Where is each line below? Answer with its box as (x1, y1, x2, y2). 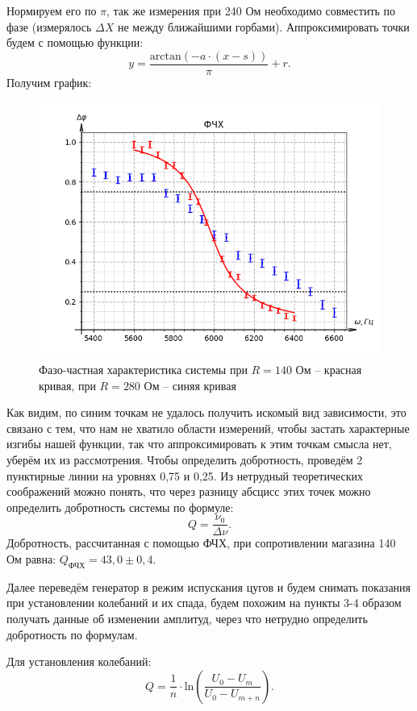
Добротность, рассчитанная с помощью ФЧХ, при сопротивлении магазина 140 (6, 534, 396, 551)
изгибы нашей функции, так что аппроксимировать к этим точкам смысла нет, (6, 435, 392, 452)
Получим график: (6, 73, 92, 90)
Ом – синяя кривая (144, 376, 236, 393)
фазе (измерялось (6, 18, 92, 35)
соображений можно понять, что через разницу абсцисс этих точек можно (6, 483, 371, 500)
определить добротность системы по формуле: (6, 498, 234, 515)
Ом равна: (6, 551, 56, 568)
